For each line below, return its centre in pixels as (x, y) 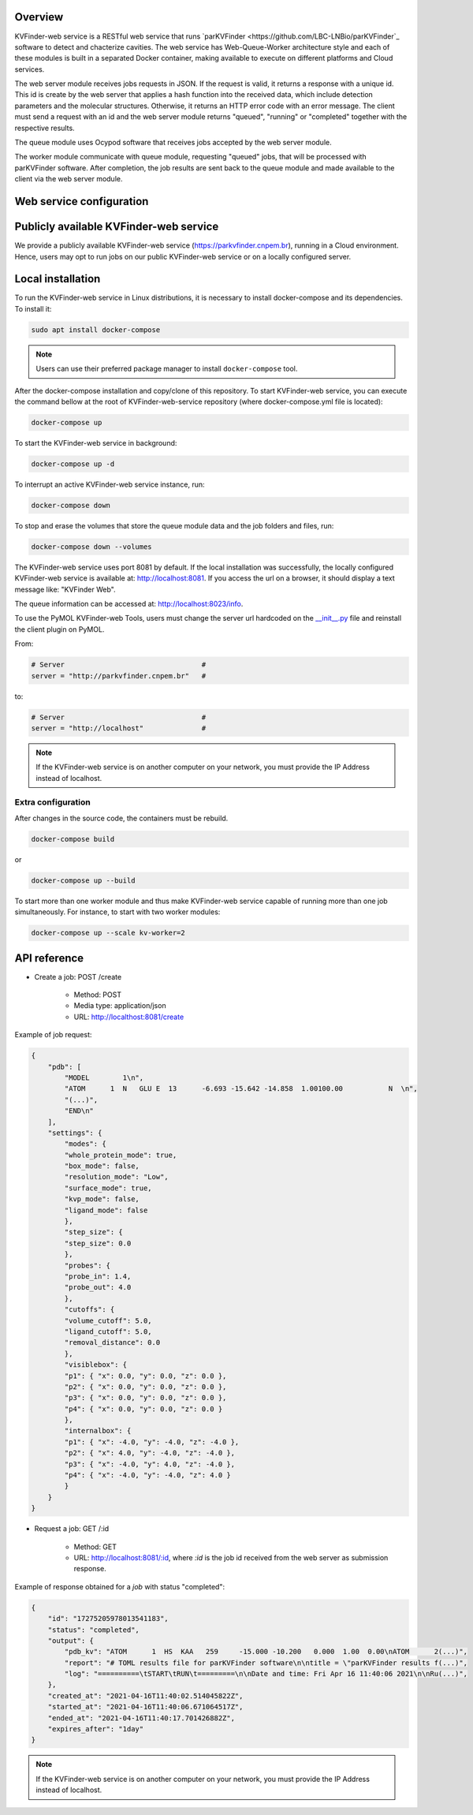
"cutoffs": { (89, 1310)
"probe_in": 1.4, (98, 1276)
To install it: (33, 308)
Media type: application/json (120, 1006)
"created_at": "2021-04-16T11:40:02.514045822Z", (145, 1695)
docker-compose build (73, 839)
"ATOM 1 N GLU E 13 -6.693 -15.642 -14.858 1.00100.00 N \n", (241, 1089)
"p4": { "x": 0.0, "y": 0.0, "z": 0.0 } (143, 1409)
